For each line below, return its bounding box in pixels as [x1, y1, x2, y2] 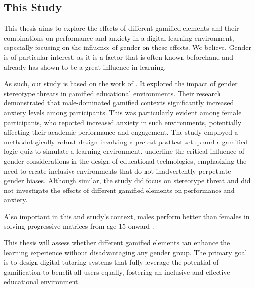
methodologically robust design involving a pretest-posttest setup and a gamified [4, 136, 248, 146]
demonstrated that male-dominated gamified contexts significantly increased [4, 97, 234, 108]
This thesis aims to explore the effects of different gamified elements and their [4, 23, 239, 33]
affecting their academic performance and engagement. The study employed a [4, 127, 238, 137]
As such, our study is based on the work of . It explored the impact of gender [4, 78, 238, 89]
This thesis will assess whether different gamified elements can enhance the [4, 238, 230, 248]
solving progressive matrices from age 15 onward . [4, 221, 154, 231]
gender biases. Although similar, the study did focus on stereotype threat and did [4, 175, 251, 186]
